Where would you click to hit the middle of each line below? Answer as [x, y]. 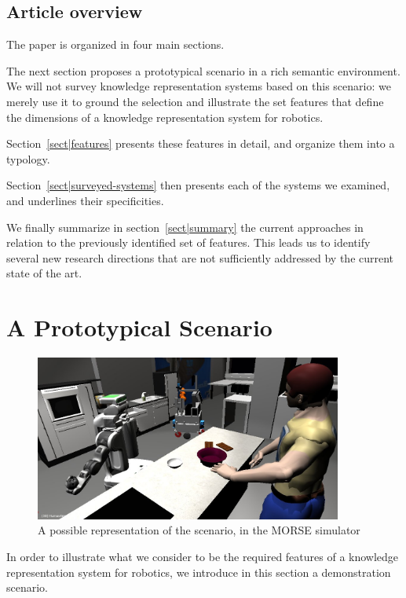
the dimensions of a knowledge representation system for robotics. [165, 117]
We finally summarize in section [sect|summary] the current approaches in [185, 227]
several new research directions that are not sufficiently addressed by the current [200, 257]
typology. [28, 158]
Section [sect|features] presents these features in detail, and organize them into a [201, 143]
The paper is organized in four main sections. [115, 44]
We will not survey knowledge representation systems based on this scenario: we [199, 86]
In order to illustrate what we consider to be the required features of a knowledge [203, 557]
